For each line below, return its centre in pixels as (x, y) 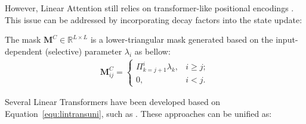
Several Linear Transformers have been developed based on (113, 102)
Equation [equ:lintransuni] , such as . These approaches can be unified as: (138, 113)
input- (287, 39)
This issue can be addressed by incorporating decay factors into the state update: (154, 19)
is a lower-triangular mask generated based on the (182, 39)
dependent (24, 51)
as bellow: (152, 51)
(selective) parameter (84, 51)
